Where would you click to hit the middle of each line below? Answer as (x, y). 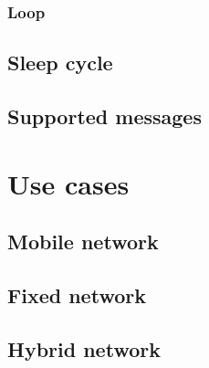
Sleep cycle (60, 63)
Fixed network (77, 294)
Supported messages (104, 116)
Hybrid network (84, 348)
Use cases (68, 183)
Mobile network (83, 242)
